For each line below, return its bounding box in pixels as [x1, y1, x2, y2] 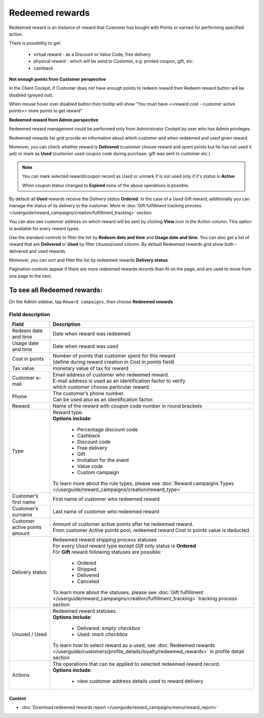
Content [9, 695, 26, 701]
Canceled [77, 578, 100, 585]
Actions [12, 671, 30, 678]
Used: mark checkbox [77, 631, 128, 638]
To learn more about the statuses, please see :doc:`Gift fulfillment [52, 589, 204, 596]
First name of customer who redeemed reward [52, 495, 160, 502]
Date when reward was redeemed [52, 330, 131, 337]
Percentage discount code [77, 426, 138, 433]
